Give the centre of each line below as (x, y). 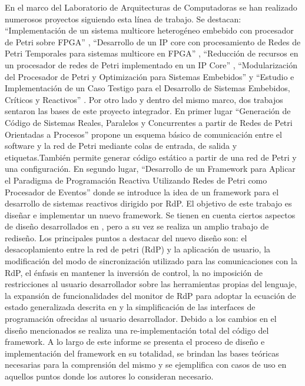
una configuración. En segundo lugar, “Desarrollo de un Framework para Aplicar (150, 169)
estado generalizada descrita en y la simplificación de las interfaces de (130, 307)
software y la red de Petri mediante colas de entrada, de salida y (121, 146)
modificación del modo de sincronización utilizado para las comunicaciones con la (151, 261)
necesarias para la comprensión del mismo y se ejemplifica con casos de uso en (146, 365)
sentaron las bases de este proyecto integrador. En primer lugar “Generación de (148, 111)
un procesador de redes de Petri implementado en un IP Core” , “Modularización (151, 64)
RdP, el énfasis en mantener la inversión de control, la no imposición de (134, 272)
